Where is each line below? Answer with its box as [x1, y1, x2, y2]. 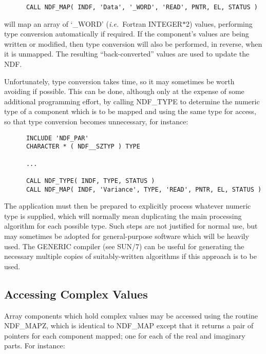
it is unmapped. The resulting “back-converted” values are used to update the [4, 48, 250, 59]
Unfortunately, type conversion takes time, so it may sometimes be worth [4, 76, 235, 86]
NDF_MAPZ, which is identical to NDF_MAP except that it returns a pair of [4, 320, 254, 331]
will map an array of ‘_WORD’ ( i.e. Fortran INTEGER [4, 18, 183, 29]
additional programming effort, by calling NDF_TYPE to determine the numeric [4, 96, 260, 106]
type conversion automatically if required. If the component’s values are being [4, 28, 249, 39]
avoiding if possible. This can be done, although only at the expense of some [4, 86, 244, 97]
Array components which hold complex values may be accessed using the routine [4, 310, 258, 321]
